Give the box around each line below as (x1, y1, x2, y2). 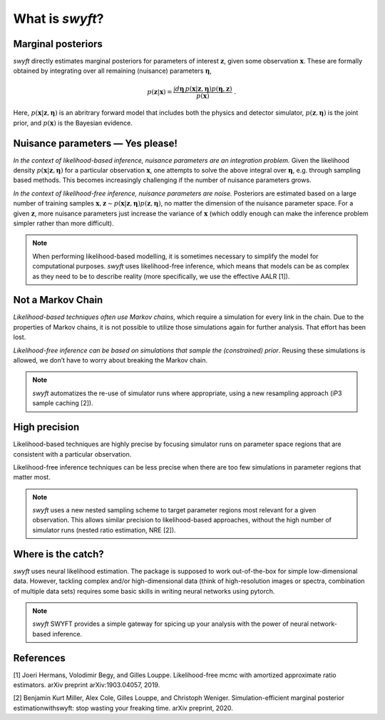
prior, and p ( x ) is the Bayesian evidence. (13, 118, 133, 127)
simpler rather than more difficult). (13, 219, 114, 228)
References (13, 651, 66, 664)
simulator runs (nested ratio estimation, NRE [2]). (32, 525, 176, 534)
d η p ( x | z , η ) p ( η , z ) (175, 84, 232, 93)
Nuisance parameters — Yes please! (13, 137, 178, 149)
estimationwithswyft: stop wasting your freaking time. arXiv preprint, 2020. (13, 704, 233, 712)
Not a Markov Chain (13, 294, 103, 306)
